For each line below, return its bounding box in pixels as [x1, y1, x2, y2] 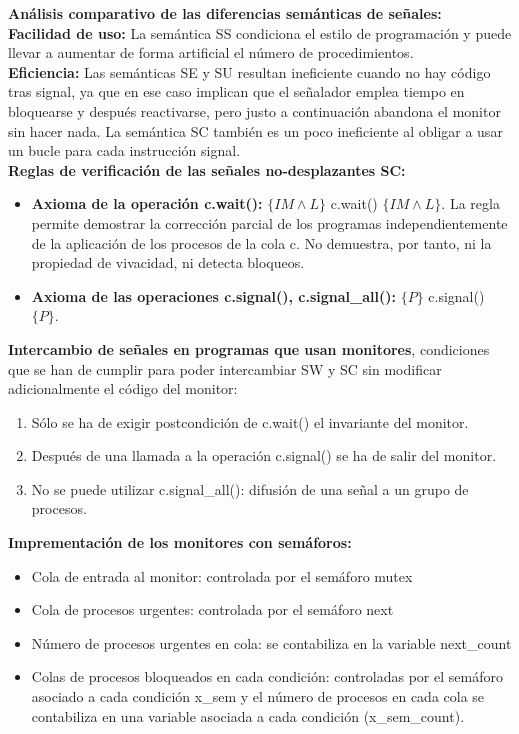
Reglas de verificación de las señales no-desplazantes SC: [8, 159, 406, 180]
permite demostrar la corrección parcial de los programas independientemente [31, 212, 508, 233]
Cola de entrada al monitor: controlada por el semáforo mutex [31, 565, 413, 586]
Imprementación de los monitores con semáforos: [8, 532, 352, 553]
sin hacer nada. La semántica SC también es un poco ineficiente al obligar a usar [8, 120, 503, 141]
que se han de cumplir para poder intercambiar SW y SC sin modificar [8, 358, 442, 379]
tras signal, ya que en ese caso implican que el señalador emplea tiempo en [8, 81, 465, 102]
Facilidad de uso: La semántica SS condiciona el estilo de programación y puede [8, 22, 512, 43]
